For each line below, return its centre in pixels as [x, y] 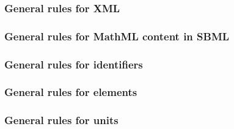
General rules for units [61, 120]
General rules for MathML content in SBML [117, 36]
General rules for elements [71, 92]
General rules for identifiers [74, 64]
